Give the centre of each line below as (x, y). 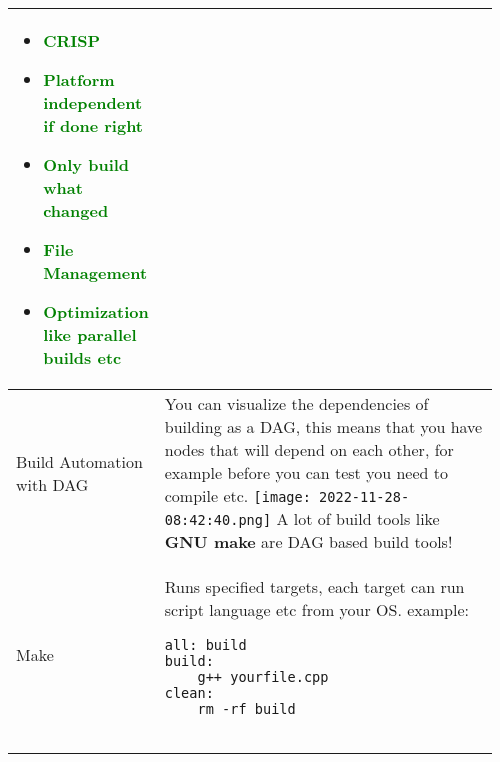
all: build (205, 645)
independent (93, 102)
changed (76, 210)
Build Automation (79, 461)
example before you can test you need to (306, 472)
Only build (86, 164)
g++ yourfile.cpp (263, 677)
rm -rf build (246, 709)
